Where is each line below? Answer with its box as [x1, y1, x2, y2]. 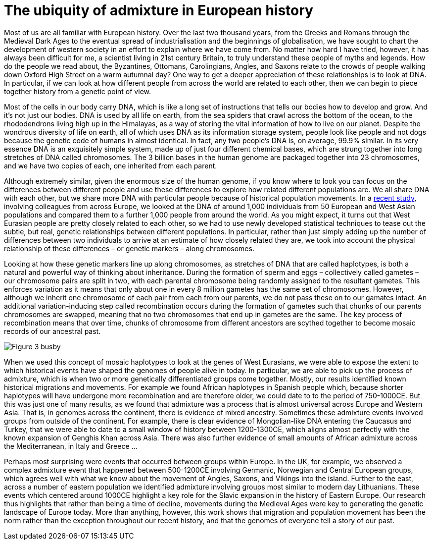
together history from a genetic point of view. [4, 87, 151, 96]
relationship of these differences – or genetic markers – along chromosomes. [4, 244, 254, 253]
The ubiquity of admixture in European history [4, 2, 313, 19]
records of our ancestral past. [4, 326, 101, 335]
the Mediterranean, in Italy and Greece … [4, 441, 138, 450]
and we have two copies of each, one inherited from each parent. [4, 161, 217, 170]
